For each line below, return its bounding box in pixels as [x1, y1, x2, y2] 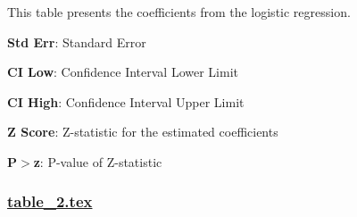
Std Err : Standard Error [7, 32, 146, 51]
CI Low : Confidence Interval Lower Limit [7, 63, 238, 81]
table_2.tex [7, 190, 93, 213]
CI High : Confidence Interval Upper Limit [7, 92, 245, 111]
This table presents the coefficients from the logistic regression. [7, 3, 351, 21]
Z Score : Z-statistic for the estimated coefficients [7, 122, 278, 141]
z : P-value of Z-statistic [33, 152, 162, 171]
